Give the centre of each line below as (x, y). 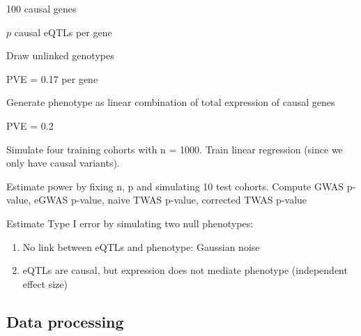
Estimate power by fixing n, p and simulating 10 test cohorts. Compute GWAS (175, 186)
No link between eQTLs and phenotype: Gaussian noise (141, 246)
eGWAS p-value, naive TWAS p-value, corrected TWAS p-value (171, 200)
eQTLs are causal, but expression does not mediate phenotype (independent (185, 270)
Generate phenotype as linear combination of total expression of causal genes (171, 102)
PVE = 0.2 (30, 125)
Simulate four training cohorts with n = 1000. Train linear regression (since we (175, 149)
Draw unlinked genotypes (60, 55)
